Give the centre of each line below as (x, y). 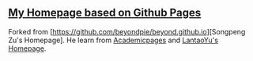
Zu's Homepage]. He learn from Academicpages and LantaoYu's (113, 40)
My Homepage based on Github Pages (105, 13)
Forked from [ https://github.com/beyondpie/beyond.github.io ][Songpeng (127, 31)
